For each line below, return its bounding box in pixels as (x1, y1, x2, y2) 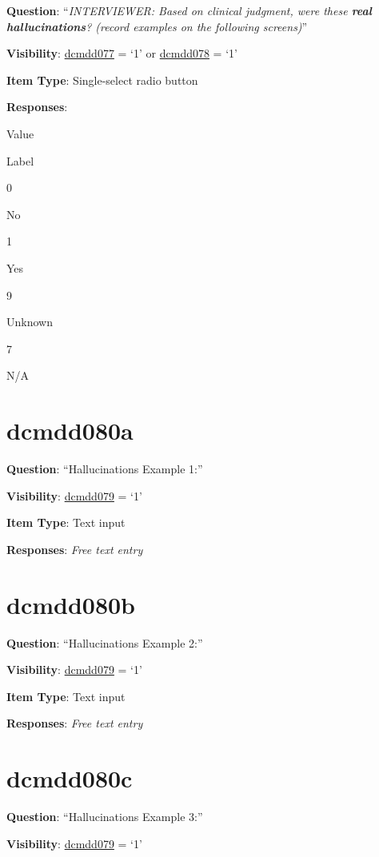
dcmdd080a (6, 414, 134, 447)
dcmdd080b (6, 588, 136, 620)
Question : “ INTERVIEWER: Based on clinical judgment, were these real (6, 2, 372, 18)
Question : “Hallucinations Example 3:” (6, 808, 203, 825)
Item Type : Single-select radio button (6, 71, 198, 88)
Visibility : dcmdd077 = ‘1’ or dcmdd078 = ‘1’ (6, 45, 237, 62)
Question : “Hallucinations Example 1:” (6, 460, 203, 477)
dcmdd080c (6, 762, 133, 795)
